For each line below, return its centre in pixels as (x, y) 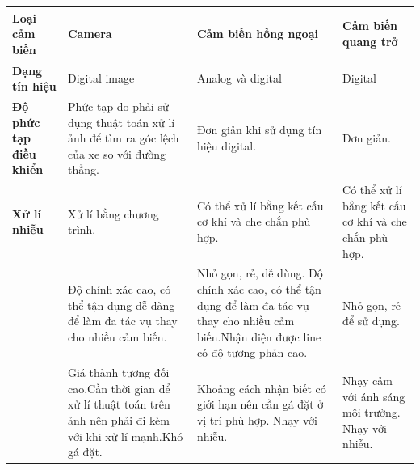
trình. (82, 229)
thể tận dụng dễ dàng (121, 305)
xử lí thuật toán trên (119, 404)
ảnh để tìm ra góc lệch (123, 138)
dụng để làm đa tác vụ (253, 305)
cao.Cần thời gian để (119, 388)
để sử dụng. (371, 321)
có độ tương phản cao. (252, 352)
